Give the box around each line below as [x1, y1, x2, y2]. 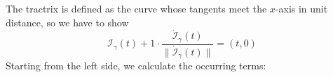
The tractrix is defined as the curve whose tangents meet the [6, 1, 267, 15]
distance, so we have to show [6, 15, 129, 29]
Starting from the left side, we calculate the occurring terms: [6, 58, 266, 73]
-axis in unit [275, 1, 328, 15]
